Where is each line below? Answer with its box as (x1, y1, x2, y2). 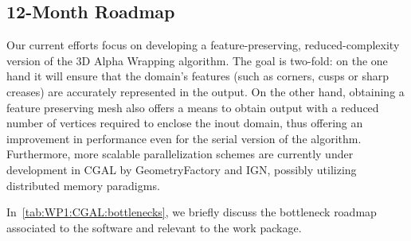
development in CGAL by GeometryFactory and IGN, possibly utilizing (6, 161, 357, 177)
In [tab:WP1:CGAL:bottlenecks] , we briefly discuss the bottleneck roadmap (6, 204, 377, 220)
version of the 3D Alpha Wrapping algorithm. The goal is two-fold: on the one (6, 52, 388, 68)
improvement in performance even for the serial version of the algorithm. (6, 130, 362, 146)
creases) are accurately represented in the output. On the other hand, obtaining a (6, 83, 405, 99)
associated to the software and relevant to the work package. (6, 219, 302, 235)
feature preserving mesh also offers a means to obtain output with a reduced (6, 99, 379, 115)
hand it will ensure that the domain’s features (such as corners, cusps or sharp (6, 68, 389, 84)
